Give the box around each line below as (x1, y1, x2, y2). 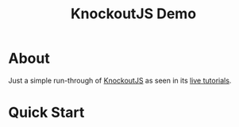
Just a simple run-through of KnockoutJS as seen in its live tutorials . (8, 75, 232, 85)
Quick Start (8, 104, 85, 121)
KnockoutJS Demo (70, 5, 197, 23)
